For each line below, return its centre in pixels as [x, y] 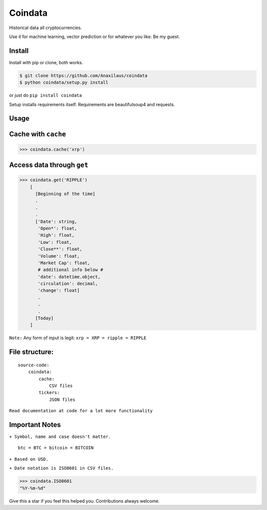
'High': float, [56, 235]
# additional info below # [70, 270]
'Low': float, [55, 242]
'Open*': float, [58, 228]
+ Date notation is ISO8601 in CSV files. [61, 468]
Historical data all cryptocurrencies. [45, 28]
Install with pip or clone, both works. [46, 62]
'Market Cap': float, [64, 263]
